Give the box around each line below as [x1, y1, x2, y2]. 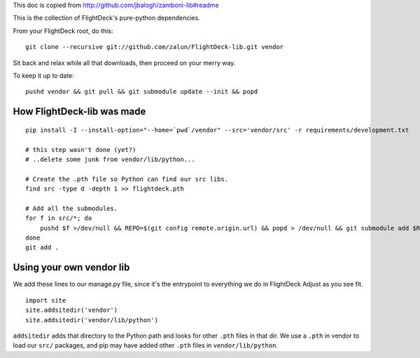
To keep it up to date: [13, 71, 75, 80]
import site [25, 296, 66, 304]
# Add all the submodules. [25, 204, 118, 212]
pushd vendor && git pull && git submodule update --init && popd [25, 88, 258, 96]
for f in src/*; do [25, 214, 92, 222]
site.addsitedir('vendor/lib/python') [25, 316, 159, 324]
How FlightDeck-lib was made [13, 106, 146, 118]
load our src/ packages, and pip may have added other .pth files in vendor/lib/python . [13, 341, 278, 350]
